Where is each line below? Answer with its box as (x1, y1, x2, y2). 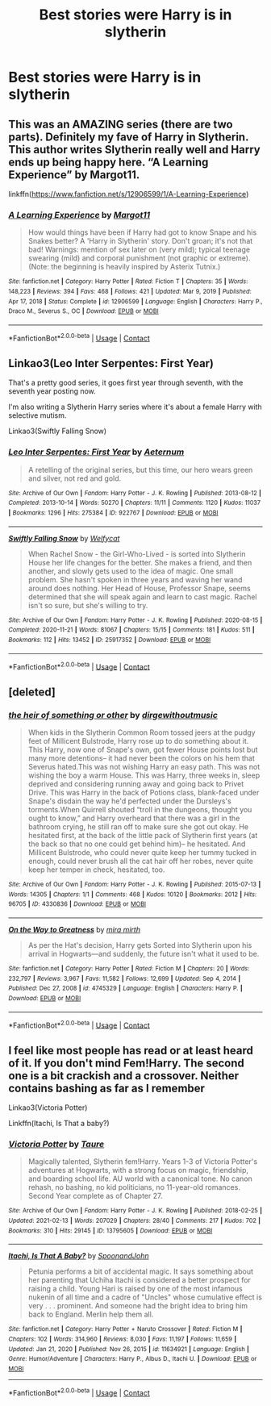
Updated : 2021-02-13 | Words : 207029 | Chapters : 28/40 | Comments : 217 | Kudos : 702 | (8, 1216, 261, 1225)
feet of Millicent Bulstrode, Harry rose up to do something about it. (27, 736, 249, 745)
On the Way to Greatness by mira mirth (8, 924, 141, 934)
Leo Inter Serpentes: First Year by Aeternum (8, 446, 185, 457)
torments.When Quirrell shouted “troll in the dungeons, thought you (27, 804, 252, 814)
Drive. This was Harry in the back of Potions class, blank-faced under (27, 787, 260, 797)
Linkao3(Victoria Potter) (8, 1103, 88, 1112)
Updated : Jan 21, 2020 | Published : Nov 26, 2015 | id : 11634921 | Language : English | (8, 1345, 250, 1353)
